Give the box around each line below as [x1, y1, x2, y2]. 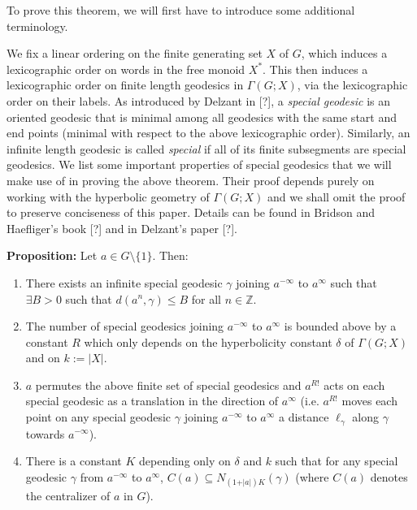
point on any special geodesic [25, 408, 172, 426]
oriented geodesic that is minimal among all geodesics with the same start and [7, 108, 397, 125]
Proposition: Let [7, 247, 98, 264]
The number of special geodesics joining [25, 318, 224, 335]
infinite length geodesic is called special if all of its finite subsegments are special [7, 140, 406, 157]
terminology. [7, 17, 68, 34]
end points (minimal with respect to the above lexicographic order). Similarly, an [7, 124, 410, 141]
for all [191, 290, 221, 307]
